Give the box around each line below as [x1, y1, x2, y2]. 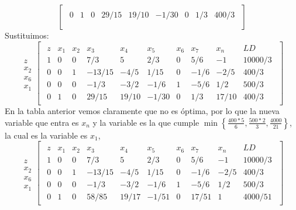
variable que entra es [5, 116, 79, 128]
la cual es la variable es [5, 129, 88, 141]
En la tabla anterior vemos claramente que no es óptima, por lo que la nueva [5, 105, 280, 117]
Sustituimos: [5, 29, 49, 41]
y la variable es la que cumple [92, 116, 199, 128]
